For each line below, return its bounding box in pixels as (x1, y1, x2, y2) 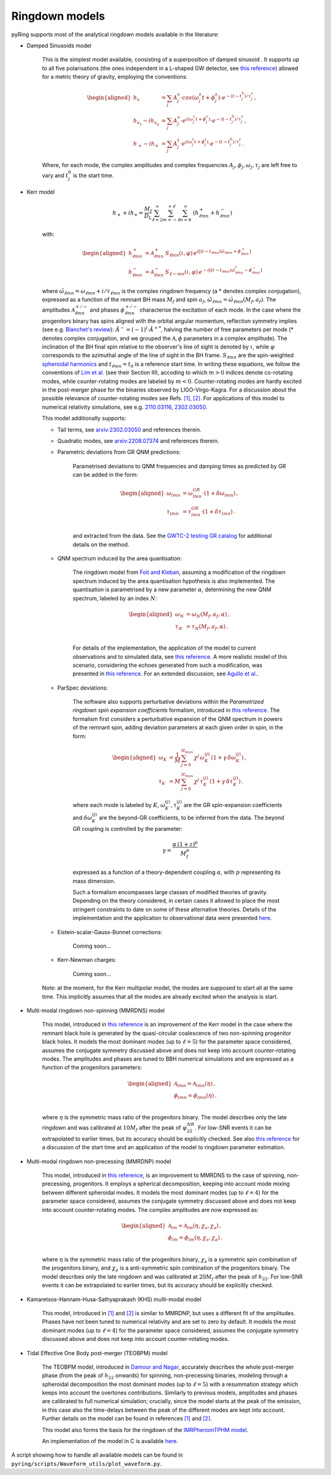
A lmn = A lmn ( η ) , (173, 1080, 216, 1088)
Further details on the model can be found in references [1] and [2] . (42, 1415, 212, 1422)
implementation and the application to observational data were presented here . (72, 914, 272, 922)
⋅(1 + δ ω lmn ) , (202, 490, 238, 498)
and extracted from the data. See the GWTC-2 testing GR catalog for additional (72, 532, 272, 540)
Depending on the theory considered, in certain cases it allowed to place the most (72, 897, 280, 905)
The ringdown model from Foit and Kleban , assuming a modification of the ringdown (72, 568, 286, 576)
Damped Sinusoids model (26, 42, 92, 49)
